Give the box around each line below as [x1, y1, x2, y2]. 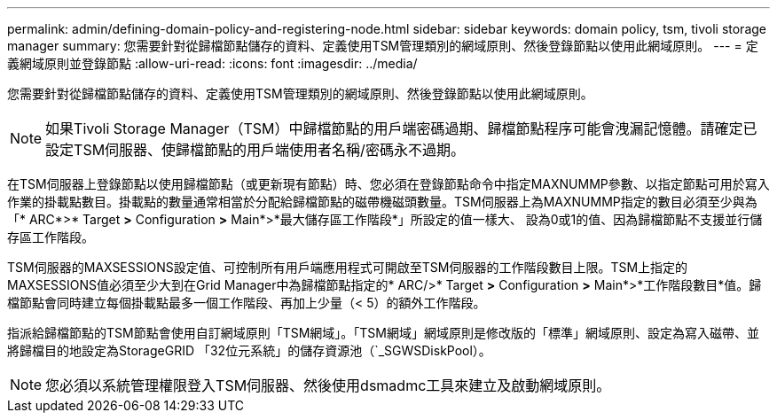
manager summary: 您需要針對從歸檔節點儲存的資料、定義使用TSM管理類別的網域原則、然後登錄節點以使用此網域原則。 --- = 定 [7, 38, 758, 53]
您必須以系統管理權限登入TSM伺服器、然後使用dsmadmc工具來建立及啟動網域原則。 [45, 377, 611, 394]
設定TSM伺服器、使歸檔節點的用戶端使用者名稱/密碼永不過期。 [45, 141, 465, 159]
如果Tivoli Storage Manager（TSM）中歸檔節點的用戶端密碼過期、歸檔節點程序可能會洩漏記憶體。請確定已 [45, 120, 757, 137]
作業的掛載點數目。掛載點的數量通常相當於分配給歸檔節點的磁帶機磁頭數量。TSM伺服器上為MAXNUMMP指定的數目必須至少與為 [7, 194, 757, 209]
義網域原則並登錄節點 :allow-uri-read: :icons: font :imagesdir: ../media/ [7, 56, 418, 71]
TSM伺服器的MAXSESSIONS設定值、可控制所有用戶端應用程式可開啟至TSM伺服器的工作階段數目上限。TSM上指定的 [7, 260, 688, 275]
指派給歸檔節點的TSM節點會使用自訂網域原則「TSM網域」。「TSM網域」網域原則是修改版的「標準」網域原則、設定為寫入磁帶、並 [7, 325, 759, 340]
